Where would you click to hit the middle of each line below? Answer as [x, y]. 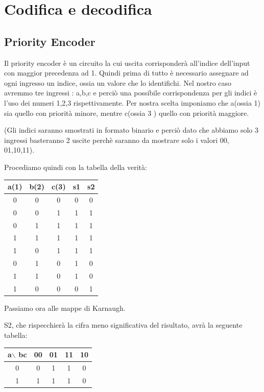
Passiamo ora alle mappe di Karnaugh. [65, 308]
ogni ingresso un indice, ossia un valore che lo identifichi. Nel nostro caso [118, 82]
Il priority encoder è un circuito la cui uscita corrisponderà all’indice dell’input [127, 63]
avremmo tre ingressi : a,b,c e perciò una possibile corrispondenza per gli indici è [131, 93]
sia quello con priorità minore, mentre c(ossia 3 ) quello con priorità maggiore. [127, 113]
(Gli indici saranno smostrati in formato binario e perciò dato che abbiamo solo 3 [131, 130]
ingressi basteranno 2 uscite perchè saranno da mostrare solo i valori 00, [117, 140]
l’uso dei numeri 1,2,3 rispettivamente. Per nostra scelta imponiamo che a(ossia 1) [133, 102]
